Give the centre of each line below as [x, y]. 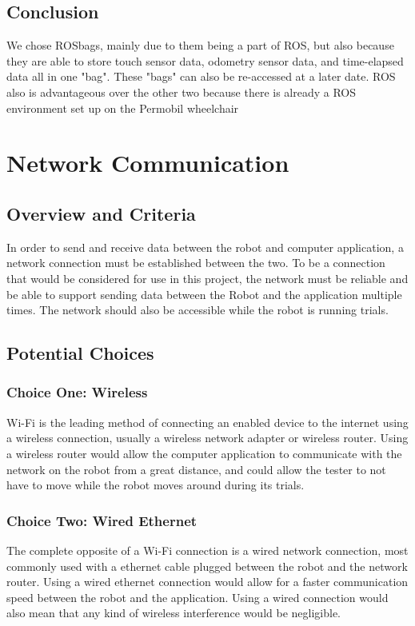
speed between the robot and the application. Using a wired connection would [198, 597]
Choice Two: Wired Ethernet [102, 520]
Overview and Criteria [101, 213]
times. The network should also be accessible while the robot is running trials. [198, 310]
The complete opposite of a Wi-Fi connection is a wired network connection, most [207, 550]
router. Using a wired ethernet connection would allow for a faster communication [207, 582]
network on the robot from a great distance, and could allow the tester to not [196, 469]
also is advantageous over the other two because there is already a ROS [182, 92]
